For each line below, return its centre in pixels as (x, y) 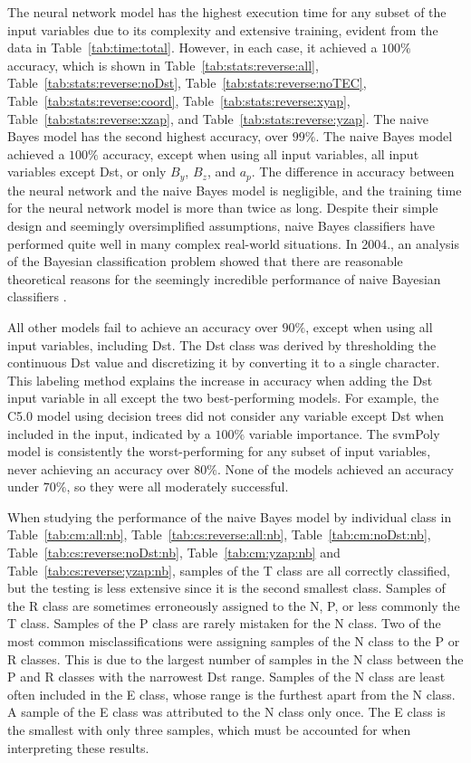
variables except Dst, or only (87, 172)
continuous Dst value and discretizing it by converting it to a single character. (224, 362)
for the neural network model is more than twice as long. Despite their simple (223, 208)
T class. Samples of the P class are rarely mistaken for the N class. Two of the (224, 623)
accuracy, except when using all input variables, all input (261, 153)
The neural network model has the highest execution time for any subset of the (227, 12)
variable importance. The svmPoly (344, 433)
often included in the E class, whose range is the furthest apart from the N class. (231, 694)
